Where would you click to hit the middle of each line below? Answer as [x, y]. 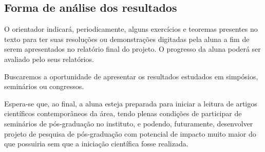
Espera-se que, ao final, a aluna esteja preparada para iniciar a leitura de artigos [131, 103]
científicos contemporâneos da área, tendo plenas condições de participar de [123, 113]
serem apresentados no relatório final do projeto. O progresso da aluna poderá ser [132, 49]
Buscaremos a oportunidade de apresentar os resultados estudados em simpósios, [131, 76]
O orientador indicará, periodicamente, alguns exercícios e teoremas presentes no [131, 29]
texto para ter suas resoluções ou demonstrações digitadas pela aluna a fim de [127, 39]
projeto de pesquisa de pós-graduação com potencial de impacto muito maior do [130, 133]
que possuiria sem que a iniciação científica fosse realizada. [96, 144]
